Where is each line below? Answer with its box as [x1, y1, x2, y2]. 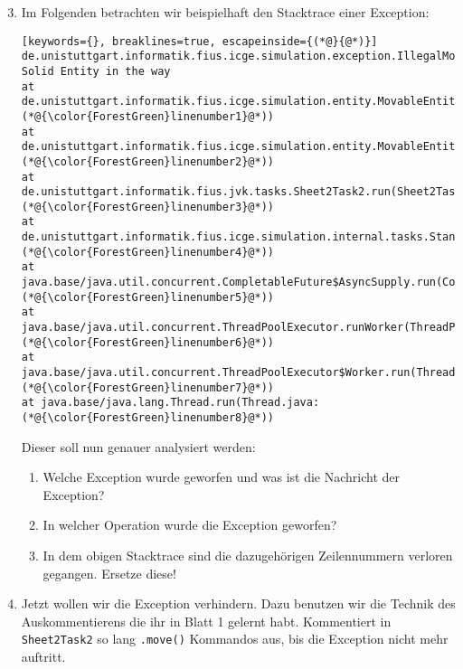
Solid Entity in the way [21, 64, 171, 78]
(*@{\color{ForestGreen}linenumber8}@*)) [21, 411, 274, 424]
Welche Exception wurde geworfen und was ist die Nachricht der [43, 467, 401, 486]
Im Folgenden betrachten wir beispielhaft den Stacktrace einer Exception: [21, 3, 430, 21]
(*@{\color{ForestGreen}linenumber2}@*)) [21, 155, 274, 168]
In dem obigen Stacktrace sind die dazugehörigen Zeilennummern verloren [43, 546, 453, 565]
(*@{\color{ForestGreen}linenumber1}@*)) [21, 109, 274, 123]
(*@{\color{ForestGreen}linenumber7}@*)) [21, 381, 274, 394]
